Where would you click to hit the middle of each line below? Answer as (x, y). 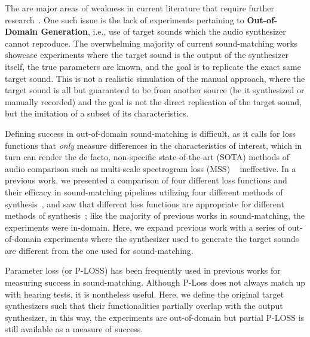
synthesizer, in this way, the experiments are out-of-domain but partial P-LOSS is (155, 317)
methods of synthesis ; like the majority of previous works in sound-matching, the (155, 215)
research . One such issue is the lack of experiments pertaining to (125, 19)
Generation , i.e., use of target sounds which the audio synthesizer (163, 31)
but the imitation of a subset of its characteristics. (97, 113)
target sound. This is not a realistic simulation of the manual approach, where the (155, 78)
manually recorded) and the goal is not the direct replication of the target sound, (153, 101)
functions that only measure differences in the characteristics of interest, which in (154, 145)
